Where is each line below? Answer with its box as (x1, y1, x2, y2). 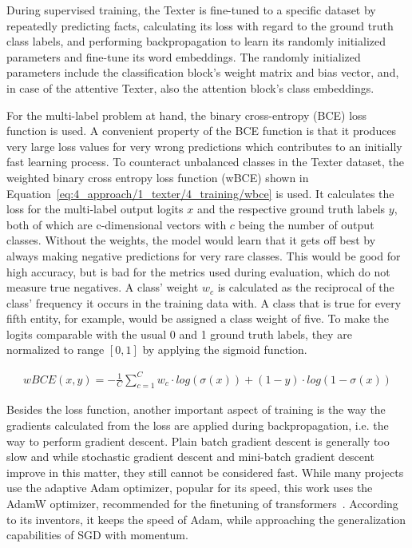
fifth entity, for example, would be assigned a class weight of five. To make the (6, 310, 390, 327)
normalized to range (6, 341, 105, 358)
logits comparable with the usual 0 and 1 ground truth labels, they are (6, 325, 352, 342)
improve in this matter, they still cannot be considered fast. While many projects (6, 463, 404, 480)
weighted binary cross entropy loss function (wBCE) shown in (6, 169, 309, 185)
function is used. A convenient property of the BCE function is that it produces (6, 122, 397, 139)
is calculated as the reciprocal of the (217, 279, 394, 296)
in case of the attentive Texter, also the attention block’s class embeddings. (6, 79, 374, 96)
